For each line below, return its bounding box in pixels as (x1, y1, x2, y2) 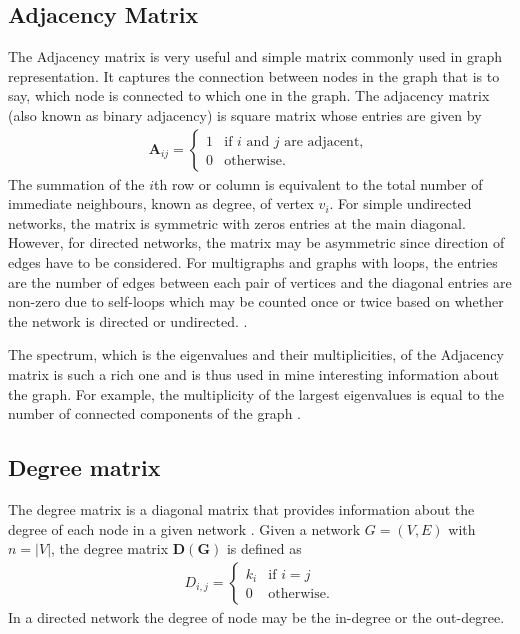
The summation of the (8, 173, 145, 194)
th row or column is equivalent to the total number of (154, 173, 483, 194)
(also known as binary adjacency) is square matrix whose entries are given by (8, 104, 482, 125)
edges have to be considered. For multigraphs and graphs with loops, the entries (8, 251, 498, 272)
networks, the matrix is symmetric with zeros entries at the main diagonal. (8, 212, 466, 233)
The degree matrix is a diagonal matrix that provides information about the (8, 498, 475, 519)
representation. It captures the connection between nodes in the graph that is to (8, 65, 500, 86)
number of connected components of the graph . (8, 403, 302, 424)
